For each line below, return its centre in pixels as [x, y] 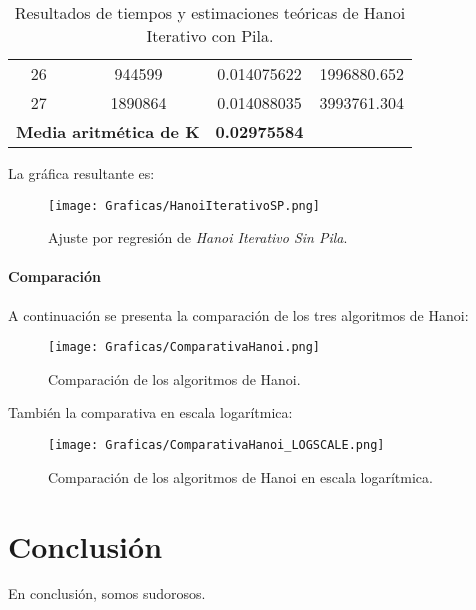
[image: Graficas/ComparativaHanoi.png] [184, 347]
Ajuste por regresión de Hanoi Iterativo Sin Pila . [198, 237]
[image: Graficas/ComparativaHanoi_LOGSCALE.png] [216, 445]
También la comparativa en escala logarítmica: [150, 412]
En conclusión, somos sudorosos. [107, 593]
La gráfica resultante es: [81, 173]
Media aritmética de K [108, 131]
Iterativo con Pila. [210, 35]
